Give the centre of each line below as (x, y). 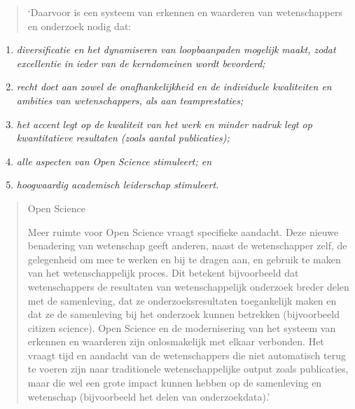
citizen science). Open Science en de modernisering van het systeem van (182, 327)
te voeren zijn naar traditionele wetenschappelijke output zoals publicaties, (188, 369)
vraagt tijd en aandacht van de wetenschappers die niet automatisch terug (187, 355)
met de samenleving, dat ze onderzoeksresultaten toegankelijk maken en (182, 300)
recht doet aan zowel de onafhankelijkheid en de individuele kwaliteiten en (174, 86)
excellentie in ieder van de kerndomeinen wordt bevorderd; (141, 63)
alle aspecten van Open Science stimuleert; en (114, 161)
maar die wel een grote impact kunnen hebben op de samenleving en (175, 383)
